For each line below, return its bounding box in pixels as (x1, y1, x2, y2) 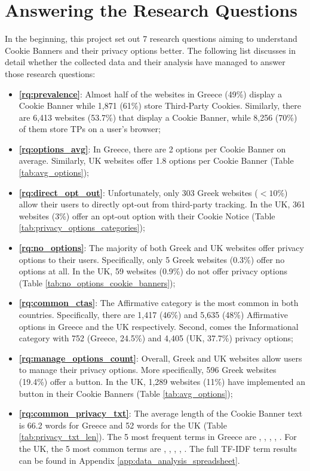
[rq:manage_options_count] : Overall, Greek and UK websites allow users (19, 351, 302, 364)
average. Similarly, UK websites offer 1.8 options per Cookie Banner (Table (19, 154, 294, 167)
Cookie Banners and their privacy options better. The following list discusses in (5, 44, 296, 56)
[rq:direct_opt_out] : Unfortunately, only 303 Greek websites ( (19, 186, 258, 198)
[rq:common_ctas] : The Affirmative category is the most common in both (19, 296, 299, 309)
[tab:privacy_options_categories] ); (19, 221, 145, 234)
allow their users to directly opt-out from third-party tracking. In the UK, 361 (19, 198, 305, 210)
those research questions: (5, 67, 96, 79)
